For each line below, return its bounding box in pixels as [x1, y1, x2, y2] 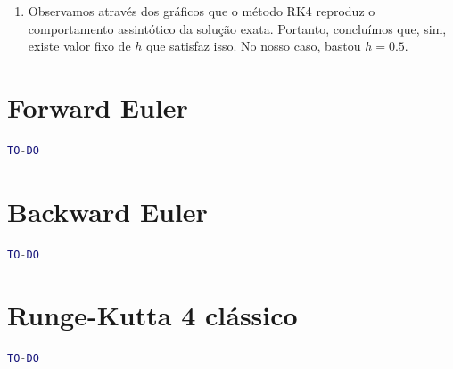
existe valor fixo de [28, 37, 131, 55]
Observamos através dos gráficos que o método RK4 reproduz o [28, 2, 375, 20]
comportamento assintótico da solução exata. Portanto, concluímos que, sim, [28, 19, 447, 37]
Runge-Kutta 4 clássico [7, 297, 298, 333]
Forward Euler [7, 88, 188, 125]
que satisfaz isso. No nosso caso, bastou [146, 37, 361, 55]
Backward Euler [7, 193, 208, 229]
